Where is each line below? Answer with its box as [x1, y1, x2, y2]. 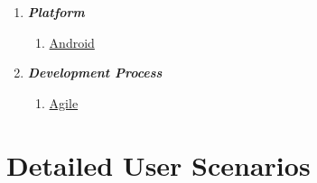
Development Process [27, 63, 163, 82]
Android [49, 32, 95, 51]
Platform [27, 3, 85, 21]
